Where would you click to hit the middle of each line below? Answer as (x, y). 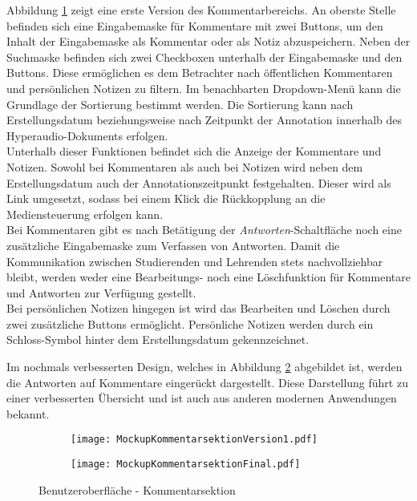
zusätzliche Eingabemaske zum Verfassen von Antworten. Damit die (173, 245)
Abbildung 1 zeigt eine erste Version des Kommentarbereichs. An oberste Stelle (201, 10)
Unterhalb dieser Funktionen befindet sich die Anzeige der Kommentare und (194, 151)
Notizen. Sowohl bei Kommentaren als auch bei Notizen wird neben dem (185, 166)
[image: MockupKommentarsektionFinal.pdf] (186, 465)
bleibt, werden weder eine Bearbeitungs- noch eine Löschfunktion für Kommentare (208, 277)
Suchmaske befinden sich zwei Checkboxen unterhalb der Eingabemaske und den (204, 57)
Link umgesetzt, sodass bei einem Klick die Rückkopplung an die (166, 198)
